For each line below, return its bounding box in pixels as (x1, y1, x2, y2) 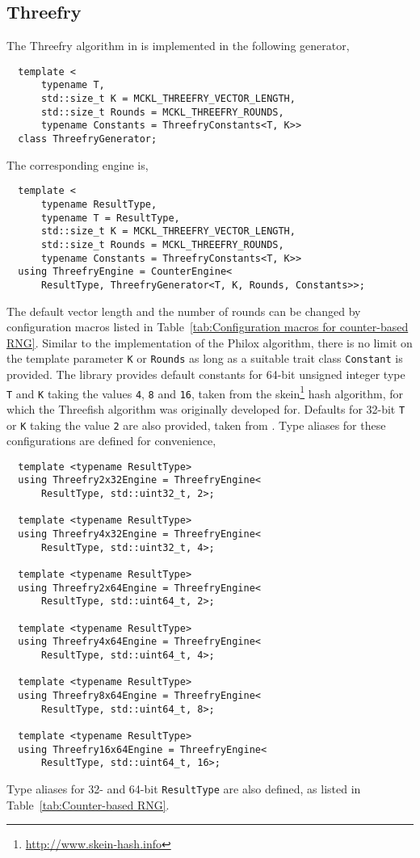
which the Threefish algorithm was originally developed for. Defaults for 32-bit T (6, 400, 405, 417)
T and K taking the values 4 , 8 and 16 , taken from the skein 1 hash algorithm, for (6, 382, 404, 402)
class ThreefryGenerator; (18, 133, 157, 145)
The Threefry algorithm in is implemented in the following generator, (6, 37, 350, 54)
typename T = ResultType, (40, 212, 180, 224)
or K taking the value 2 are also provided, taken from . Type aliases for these (6, 416, 386, 433)
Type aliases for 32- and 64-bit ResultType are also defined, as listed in (6, 780, 361, 797)
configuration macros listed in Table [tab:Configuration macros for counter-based (6, 318, 409, 335)
